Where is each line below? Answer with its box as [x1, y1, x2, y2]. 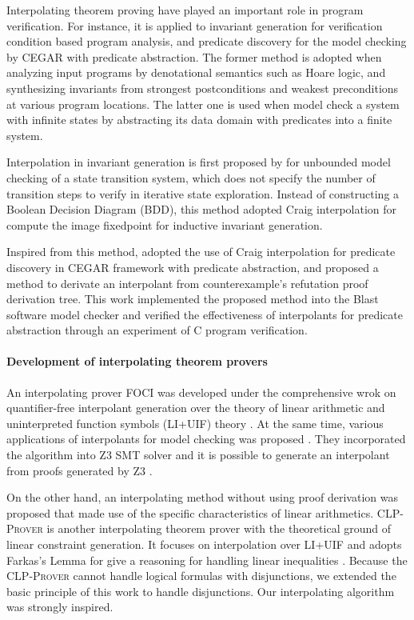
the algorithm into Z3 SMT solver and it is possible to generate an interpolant [6, 446, 390, 463]
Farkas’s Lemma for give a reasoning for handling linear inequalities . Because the [6, 551, 408, 568]
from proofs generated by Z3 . [6, 462, 153, 478]
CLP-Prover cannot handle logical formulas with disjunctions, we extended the [6, 567, 396, 584]
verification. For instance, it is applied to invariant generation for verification [6, 17, 383, 34]
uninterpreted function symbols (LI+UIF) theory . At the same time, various [6, 414, 384, 431]
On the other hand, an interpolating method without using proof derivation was [6, 489, 398, 506]
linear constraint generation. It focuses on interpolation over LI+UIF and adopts [6, 536, 402, 553]
